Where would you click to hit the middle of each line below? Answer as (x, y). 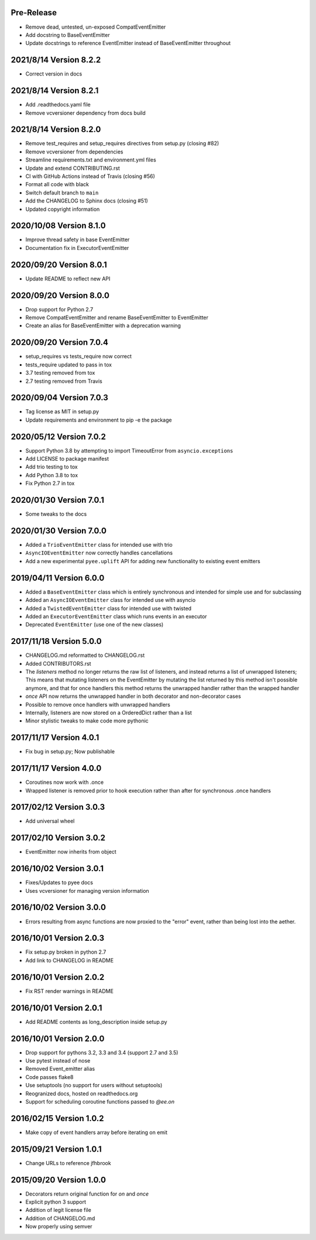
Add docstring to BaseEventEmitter (68, 35)
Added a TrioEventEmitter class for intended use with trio (99, 545)
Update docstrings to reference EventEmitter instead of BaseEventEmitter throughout (128, 43)
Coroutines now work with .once (65, 782)
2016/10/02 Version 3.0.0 (59, 907)
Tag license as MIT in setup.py (62, 412)
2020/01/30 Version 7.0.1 (58, 500)
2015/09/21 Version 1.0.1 (56, 1149)
